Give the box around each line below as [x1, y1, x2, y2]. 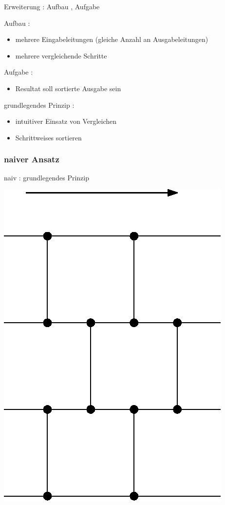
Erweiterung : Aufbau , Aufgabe [4, 1, 100, 11]
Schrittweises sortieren [15, 132, 82, 142]
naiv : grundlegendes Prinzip [4, 172, 89, 182]
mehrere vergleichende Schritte [15, 50, 107, 60]
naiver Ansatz [4, 153, 59, 165]
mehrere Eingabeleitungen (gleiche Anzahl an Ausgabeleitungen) [15, 34, 208, 44]
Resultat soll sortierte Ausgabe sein [15, 83, 121, 93]
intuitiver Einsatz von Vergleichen [15, 116, 117, 126]
